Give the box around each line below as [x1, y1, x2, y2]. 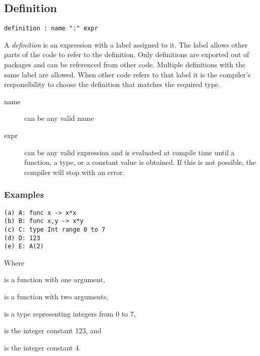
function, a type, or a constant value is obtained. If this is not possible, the [24, 157, 256, 167]
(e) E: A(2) [4, 243, 44, 250]
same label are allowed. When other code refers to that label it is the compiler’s [4, 69, 251, 79]
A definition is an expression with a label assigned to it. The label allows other [4, 39, 248, 50]
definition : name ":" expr [4, 25, 98, 32]
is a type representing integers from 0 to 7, [4, 308, 136, 319]
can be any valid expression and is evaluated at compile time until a [24, 147, 235, 157]
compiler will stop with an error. [24, 166, 125, 177]
